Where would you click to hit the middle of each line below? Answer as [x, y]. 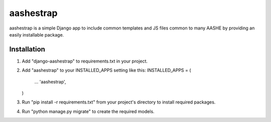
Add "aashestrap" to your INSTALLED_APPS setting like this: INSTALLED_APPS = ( [106, 70]
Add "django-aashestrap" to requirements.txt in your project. [85, 61]
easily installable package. [37, 34]
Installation [27, 49]
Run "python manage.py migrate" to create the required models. [88, 111]
